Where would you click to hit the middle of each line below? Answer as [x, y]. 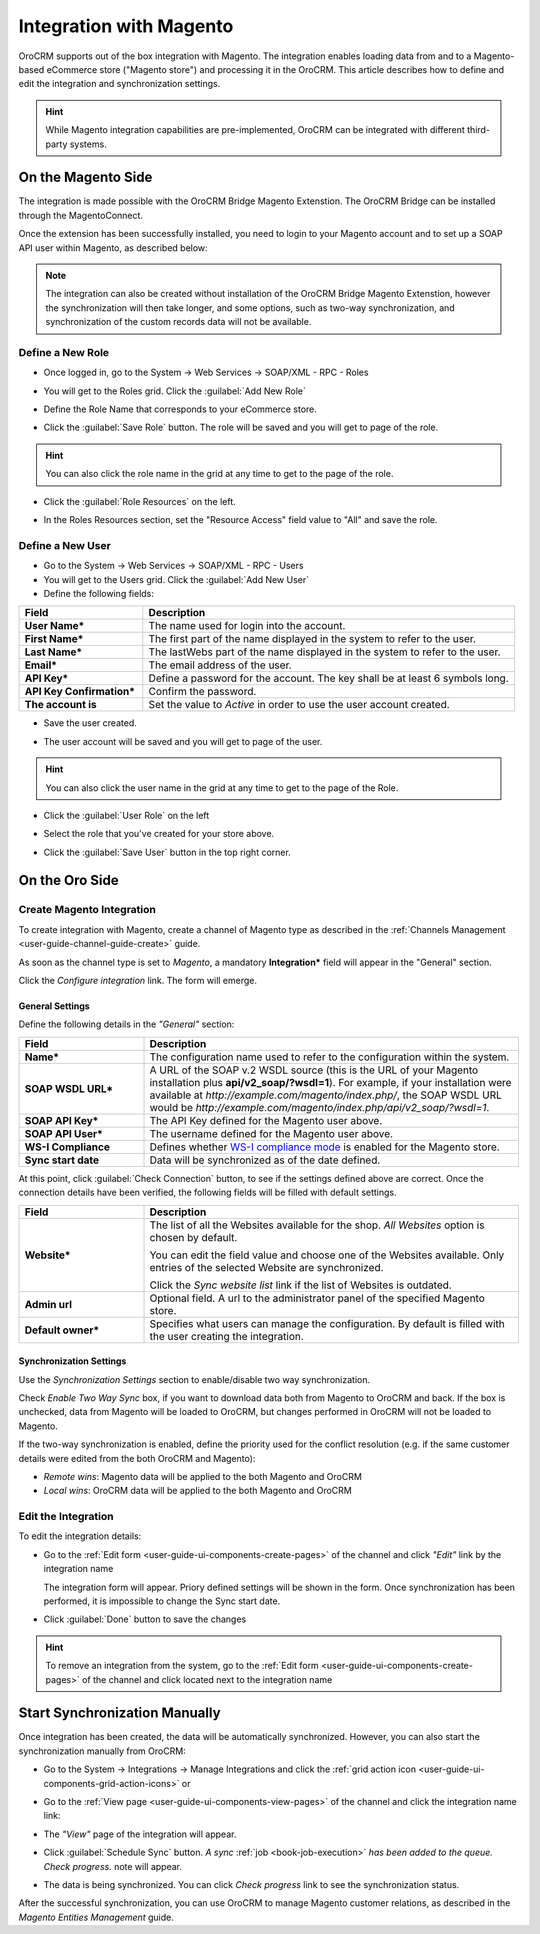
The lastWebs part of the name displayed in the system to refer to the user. [324, 652]
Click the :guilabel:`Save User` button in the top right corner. [167, 852]
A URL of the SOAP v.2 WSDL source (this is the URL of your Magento [314, 1070]
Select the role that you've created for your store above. [159, 834]
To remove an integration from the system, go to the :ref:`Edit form [182, 1666]
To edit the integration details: [80, 1536]
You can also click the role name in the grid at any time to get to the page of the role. [219, 474]
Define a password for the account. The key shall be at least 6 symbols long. [328, 678]
